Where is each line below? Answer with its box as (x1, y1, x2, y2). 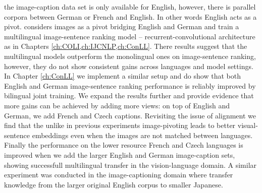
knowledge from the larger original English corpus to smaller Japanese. (4, 179, 223, 189)
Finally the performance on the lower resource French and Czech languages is (4, 140, 243, 150)
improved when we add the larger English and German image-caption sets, (4, 149, 235, 160)
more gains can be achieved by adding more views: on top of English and (4, 100, 230, 110)
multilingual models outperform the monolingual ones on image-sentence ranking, (4, 50, 256, 61)
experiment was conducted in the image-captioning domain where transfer (4, 169, 233, 180)
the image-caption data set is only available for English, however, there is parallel (4, 2, 256, 12)
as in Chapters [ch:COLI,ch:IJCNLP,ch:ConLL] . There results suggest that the (4, 41, 247, 51)
